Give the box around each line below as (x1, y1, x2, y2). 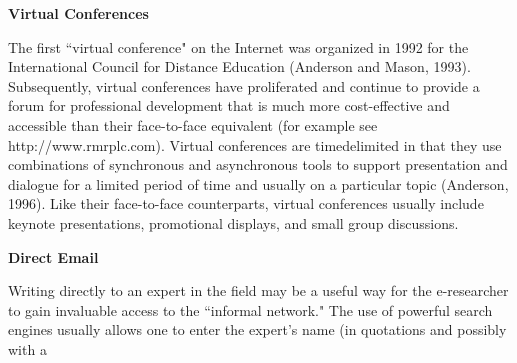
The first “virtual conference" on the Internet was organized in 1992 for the (8, 36, 469, 57)
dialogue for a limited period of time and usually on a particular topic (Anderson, (8, 173, 509, 194)
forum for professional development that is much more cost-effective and (8, 95, 450, 116)
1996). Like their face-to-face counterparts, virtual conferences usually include (8, 193, 484, 214)
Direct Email (8, 246, 99, 267)
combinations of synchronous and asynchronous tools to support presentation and (8, 154, 508, 175)
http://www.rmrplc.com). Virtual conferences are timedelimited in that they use (8, 134, 502, 155)
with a (8, 338, 47, 359)
